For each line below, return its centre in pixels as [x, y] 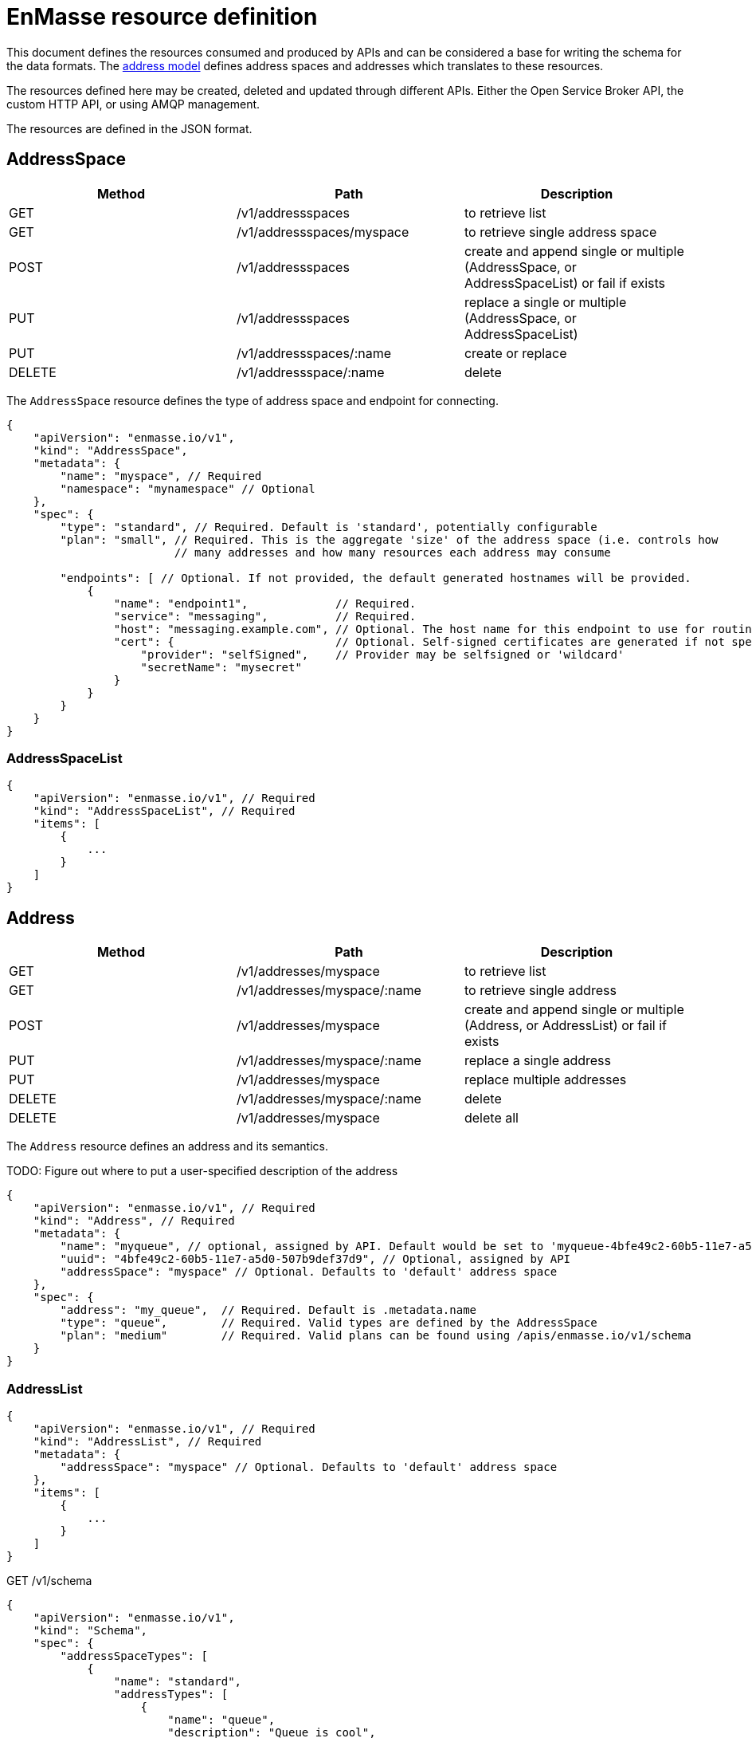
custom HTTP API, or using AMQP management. [133, 104]
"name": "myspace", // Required [161, 476]
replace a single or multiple [545, 302]
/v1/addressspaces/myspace [323, 232]
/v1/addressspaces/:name [314, 353]
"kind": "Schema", [90, 1630]
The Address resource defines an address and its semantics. [167, 1146]
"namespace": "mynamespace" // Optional [188, 488]
